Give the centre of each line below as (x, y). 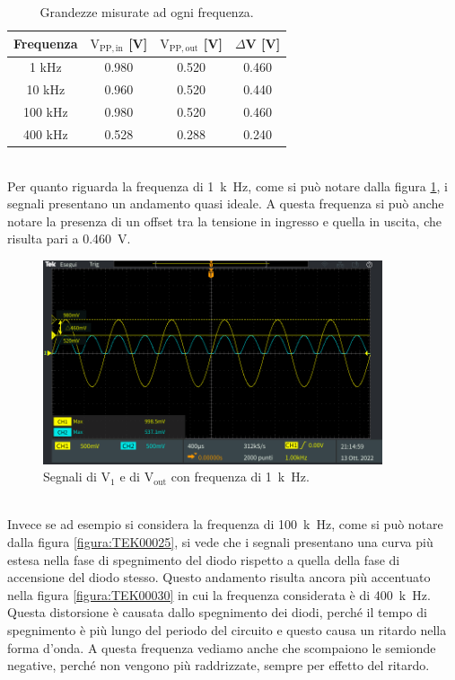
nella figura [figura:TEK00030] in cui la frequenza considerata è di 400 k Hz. (219, 594)
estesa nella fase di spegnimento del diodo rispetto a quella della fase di (204, 559)
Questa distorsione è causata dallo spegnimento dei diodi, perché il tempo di (217, 612)
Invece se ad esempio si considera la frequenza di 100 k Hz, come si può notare (225, 524)
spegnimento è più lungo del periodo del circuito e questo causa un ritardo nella (227, 630)
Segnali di (70, 477)
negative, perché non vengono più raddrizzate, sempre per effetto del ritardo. (219, 665)
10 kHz (46, 89)
